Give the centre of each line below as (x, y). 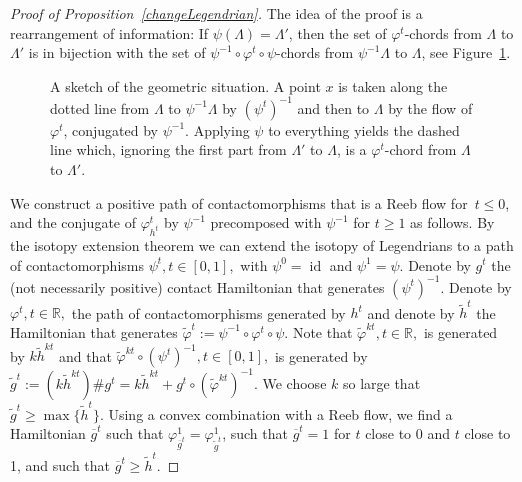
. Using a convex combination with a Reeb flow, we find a (276, 413)
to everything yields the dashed (364, 129)
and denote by (411, 312)
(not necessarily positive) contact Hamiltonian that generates (197, 286)
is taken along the (393, 85)
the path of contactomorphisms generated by (208, 312)
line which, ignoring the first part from (168, 149)
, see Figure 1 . (466, 52)
